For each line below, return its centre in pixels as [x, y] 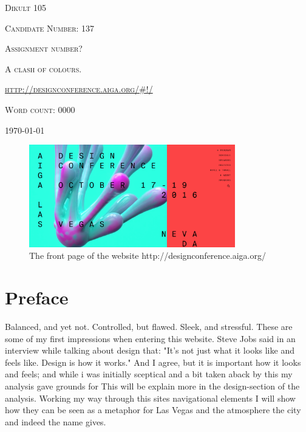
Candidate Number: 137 [50, 28]
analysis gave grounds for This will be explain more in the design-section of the [152, 386]
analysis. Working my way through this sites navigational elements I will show [150, 398]
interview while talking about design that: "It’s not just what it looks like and [150, 350]
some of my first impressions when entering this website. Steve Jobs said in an [150, 338]
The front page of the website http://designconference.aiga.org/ [148, 255]
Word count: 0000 [40, 109]
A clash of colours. [43, 68]
